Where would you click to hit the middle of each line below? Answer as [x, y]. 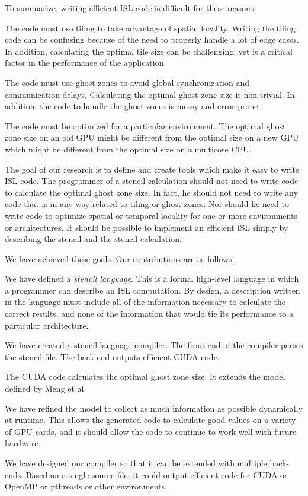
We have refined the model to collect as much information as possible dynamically [154, 408]
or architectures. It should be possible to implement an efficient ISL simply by [147, 227]
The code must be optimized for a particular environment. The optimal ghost [145, 125]
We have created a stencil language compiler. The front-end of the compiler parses [154, 345]
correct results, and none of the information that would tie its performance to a [149, 314]
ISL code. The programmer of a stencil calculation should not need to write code [152, 181]
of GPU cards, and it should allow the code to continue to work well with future [151, 431]
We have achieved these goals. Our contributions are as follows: [120, 258]
